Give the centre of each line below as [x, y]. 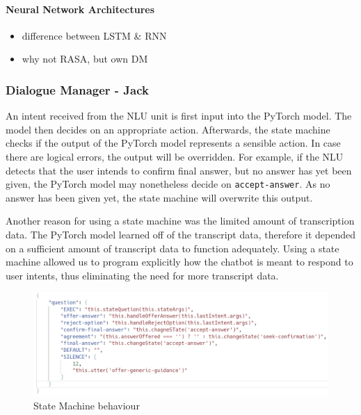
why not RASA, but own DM [85, 59]
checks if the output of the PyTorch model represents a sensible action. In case [173, 143]
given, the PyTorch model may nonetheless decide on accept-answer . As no [168, 184]
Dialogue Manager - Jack [77, 89]
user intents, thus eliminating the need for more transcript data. [142, 275]
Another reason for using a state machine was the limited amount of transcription [180, 221]
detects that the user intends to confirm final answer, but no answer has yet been [179, 170]
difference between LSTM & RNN [94, 35]
